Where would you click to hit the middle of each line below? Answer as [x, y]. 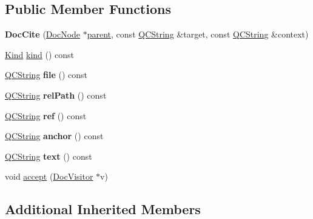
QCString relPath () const [56, 95]
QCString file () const [46, 75]
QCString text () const [49, 156]
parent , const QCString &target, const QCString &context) [198, 34]
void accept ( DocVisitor [49, 176]
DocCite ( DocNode [43, 34]
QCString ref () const [46, 115]
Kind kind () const [40, 54]
